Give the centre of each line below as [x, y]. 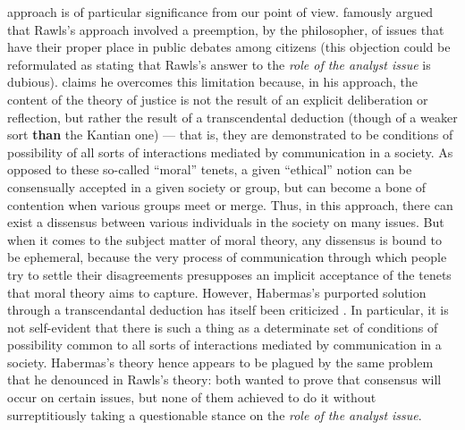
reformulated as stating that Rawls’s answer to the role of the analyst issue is [219, 64]
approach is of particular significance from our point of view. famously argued [220, 12]
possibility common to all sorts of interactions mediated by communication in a [224, 345]
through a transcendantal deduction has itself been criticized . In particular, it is [228, 310]
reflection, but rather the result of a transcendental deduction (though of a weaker [232, 117]
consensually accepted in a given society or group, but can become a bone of [217, 186]
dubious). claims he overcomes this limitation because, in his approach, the [213, 82]
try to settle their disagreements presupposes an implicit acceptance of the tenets [229, 274]
